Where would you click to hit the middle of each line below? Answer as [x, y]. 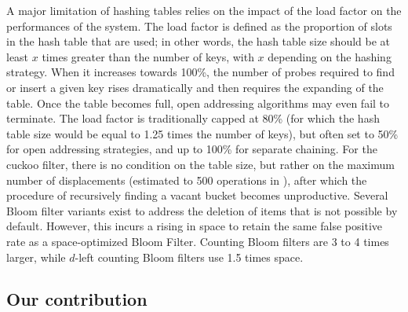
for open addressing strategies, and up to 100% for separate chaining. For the [192, 149]
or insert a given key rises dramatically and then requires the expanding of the [195, 87]
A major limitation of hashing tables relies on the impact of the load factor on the [204, 10]
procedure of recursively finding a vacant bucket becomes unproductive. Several [197, 195]
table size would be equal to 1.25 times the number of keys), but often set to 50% [202, 133]
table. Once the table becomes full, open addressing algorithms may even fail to [198, 103]
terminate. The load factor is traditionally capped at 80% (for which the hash [193, 118]
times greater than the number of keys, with [148, 56]
